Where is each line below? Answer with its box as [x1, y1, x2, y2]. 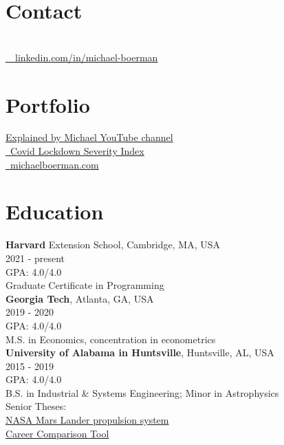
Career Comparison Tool [6, 426, 109, 440]
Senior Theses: [6, 399, 67, 413]
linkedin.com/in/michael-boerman [14, 50, 158, 64]
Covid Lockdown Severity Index [10, 144, 144, 158]
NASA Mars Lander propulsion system [6, 413, 169, 427]
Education [6, 197, 104, 226]
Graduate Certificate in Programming [6, 278, 164, 292]
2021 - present [6, 250, 65, 265]
